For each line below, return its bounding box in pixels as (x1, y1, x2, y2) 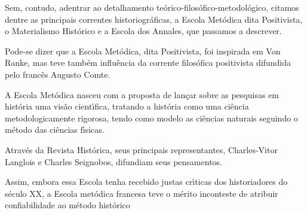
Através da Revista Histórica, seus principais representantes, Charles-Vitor (5, 143, 278, 156)
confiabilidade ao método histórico (5, 199, 130, 211)
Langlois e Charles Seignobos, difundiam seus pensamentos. (5, 155, 222, 168)
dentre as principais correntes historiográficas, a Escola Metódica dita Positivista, (5, 13, 303, 25)
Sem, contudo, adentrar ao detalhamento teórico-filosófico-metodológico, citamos (5, 1, 299, 13)
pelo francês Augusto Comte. (5, 68, 110, 80)
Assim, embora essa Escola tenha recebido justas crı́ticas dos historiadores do (5, 175, 288, 188)
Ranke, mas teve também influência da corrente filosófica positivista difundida (5, 56, 291, 69)
